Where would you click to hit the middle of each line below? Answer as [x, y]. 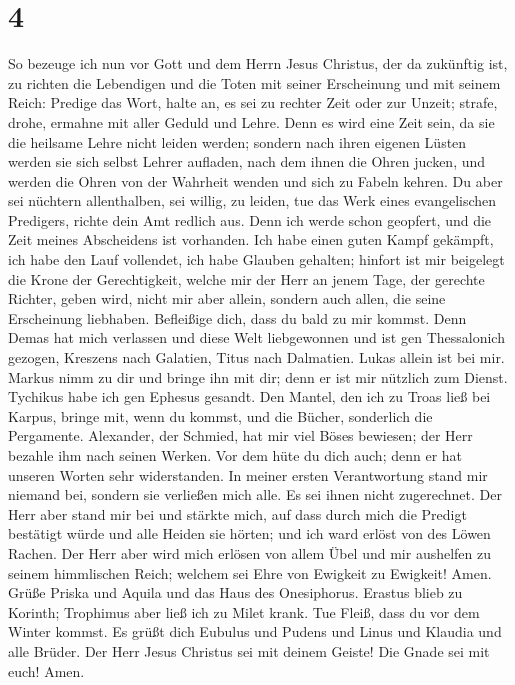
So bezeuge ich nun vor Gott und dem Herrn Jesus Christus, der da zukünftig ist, [258, 63]
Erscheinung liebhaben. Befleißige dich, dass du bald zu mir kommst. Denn [237, 317]
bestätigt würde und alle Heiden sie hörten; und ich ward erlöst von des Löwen [249, 533]
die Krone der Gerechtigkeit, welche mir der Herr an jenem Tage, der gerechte [246, 278]
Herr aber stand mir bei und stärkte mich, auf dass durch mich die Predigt [237, 513]
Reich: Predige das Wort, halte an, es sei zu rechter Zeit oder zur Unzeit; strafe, [253, 102]
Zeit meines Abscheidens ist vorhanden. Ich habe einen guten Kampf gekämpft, [251, 239]
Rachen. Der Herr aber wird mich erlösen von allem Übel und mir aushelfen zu [250, 552]
